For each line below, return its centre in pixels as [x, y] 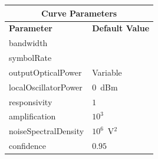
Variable [107, 72]
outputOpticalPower [45, 72]
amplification [32, 116]
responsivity [31, 101]
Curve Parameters [79, 13]
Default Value [121, 28]
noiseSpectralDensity [47, 131]
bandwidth [28, 43]
